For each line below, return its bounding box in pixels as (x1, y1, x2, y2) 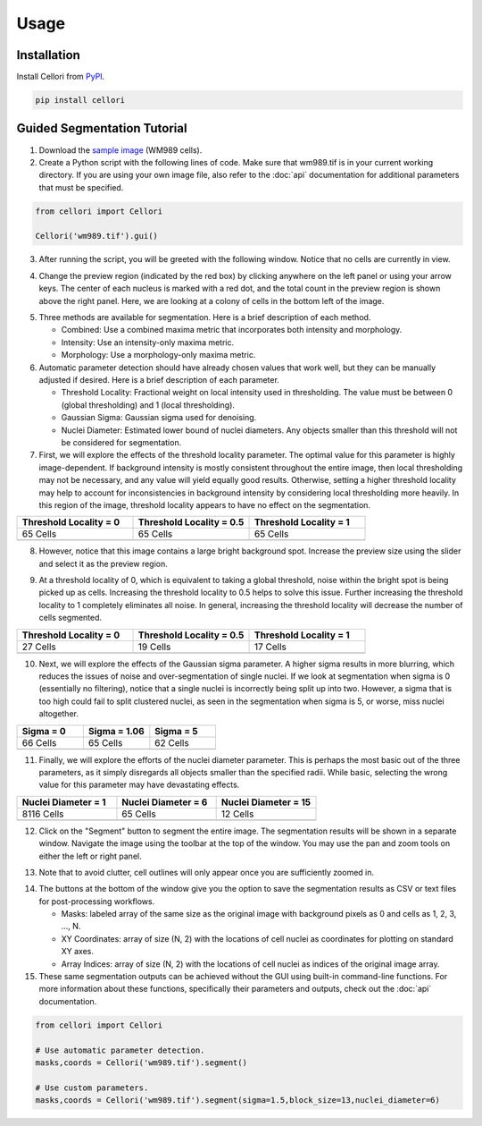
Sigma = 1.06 (87, 724, 145, 737)
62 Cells (154, 736, 189, 749)
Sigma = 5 (154, 724, 198, 737)
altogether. (38, 708, 79, 719)
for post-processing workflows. (38, 895, 155, 907)
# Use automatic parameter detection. (35, 1045, 205, 1055)
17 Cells (253, 640, 287, 653)
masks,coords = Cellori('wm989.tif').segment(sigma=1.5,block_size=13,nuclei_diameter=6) (35, 1096, 441, 1105)
